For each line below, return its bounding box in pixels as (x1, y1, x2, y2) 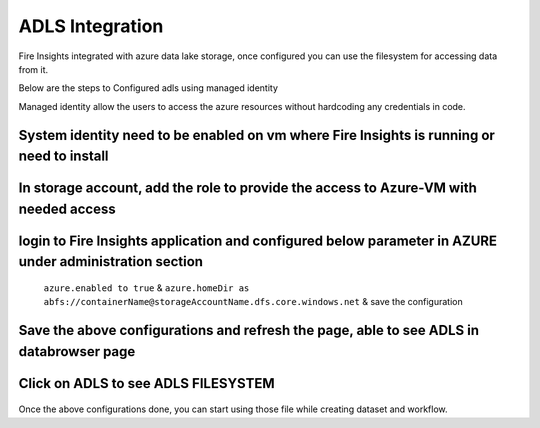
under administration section (18, 253, 204, 270)
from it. (18, 63, 49, 75)
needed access (18, 200, 116, 217)
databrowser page (18, 343, 136, 360)
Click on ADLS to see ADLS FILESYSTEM (18, 375, 275, 392)
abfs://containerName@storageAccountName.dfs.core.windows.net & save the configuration (43, 296, 464, 308)
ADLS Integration (18, 15, 164, 37)
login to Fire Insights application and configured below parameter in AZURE (18, 232, 498, 249)
